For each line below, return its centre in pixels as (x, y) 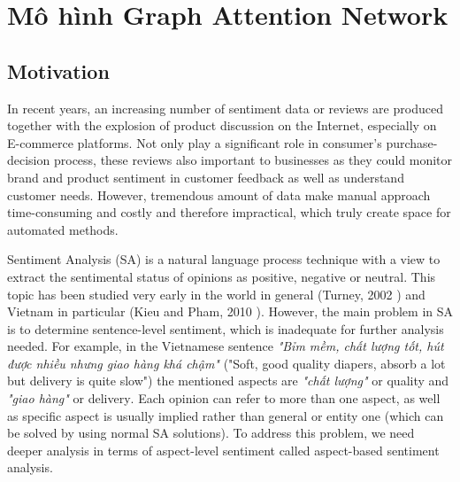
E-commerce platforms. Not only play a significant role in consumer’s (195, 142)
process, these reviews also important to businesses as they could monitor (253, 160)
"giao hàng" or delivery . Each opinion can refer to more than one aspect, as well (224, 398)
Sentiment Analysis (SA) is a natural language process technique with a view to (224, 259)
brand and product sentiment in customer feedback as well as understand (206, 177)
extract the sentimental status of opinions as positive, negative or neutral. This (222, 276)
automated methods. (63, 229)
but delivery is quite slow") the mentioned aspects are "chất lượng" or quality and (228, 381)
